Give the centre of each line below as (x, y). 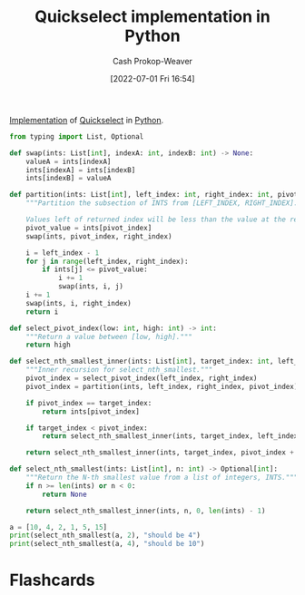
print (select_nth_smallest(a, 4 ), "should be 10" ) (107, 544)
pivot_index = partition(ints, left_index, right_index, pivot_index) (162, 386)
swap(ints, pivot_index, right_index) (99, 236)
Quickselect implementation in (152, 17)
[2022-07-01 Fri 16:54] (152, 78)
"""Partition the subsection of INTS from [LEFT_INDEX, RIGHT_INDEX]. (162, 203)
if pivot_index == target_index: (89, 403)
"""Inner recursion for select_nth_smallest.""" (119, 370)
